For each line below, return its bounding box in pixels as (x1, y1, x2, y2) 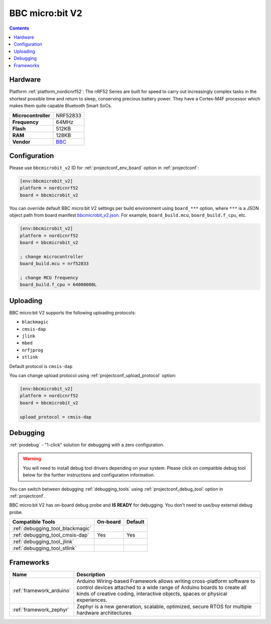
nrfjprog (22, 347, 44, 353)
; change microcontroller (20, 254, 84, 260)
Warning (23, 456, 41, 462)
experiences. (76, 596, 107, 603)
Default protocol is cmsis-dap (9, 363, 73, 369)
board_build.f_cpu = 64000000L (20, 282, 97, 288)
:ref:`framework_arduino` (12, 587, 71, 594)
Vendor (12, 138, 31, 145)
